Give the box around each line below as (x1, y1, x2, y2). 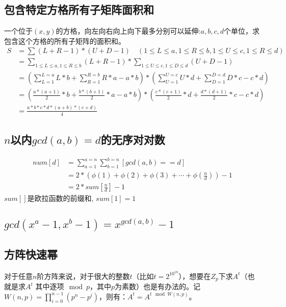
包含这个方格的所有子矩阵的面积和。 (4, 35, 125, 46)
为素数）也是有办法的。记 (115, 281, 201, 292)
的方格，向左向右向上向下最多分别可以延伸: (56, 25, 201, 36)
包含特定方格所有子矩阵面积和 (4, 2, 154, 17)
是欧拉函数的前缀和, (27, 193, 94, 203)
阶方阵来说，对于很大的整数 (37, 270, 130, 281)
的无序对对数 (100, 131, 165, 147)
